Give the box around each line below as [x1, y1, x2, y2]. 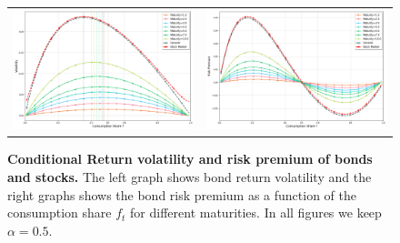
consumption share [7, 203, 112, 222]
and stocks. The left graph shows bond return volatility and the [7, 167, 372, 186]
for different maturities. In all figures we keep [130, 203, 382, 222]
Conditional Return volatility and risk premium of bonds [7, 149, 373, 168]
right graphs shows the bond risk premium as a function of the [7, 185, 357, 204]
